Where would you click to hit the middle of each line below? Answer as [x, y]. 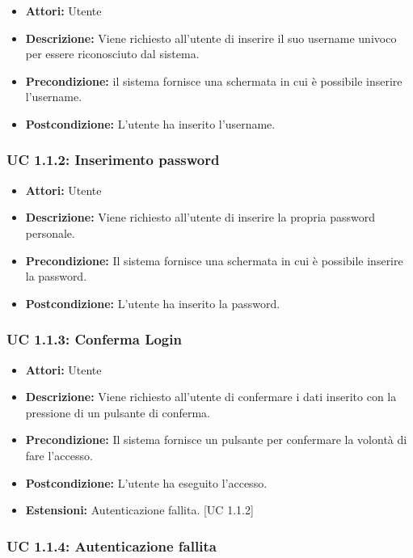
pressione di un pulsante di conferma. [118, 412]
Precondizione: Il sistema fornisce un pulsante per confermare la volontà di [216, 440]
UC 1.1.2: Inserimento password [113, 160]
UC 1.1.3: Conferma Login [94, 339]
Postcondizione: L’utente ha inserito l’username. [150, 123]
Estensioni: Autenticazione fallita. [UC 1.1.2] [139, 510]
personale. [50, 232]
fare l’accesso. [59, 455]
